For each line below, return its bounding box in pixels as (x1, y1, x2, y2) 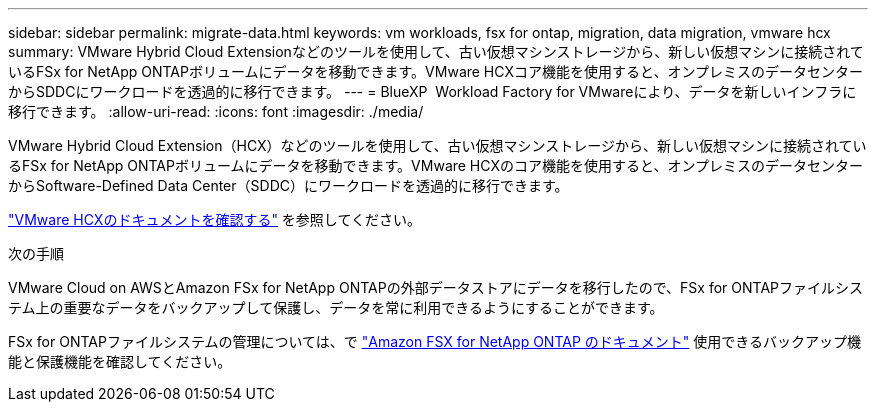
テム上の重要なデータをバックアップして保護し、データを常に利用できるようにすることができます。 (8, 299, 664, 316)
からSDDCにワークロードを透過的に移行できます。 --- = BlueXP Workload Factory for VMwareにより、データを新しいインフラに (8, 83, 857, 100)
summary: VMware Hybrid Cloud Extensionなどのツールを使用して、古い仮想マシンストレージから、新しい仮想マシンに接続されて (8, 43, 864, 60)
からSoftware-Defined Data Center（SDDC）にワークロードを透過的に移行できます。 (8, 177, 569, 194)
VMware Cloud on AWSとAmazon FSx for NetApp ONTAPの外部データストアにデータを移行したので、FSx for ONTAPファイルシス (8, 279, 863, 296)
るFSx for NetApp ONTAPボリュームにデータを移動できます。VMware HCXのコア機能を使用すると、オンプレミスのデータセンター (8, 157, 863, 174)
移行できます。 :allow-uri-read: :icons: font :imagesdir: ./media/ (8, 103, 424, 120)
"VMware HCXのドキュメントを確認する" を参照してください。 (8, 211, 422, 228)
